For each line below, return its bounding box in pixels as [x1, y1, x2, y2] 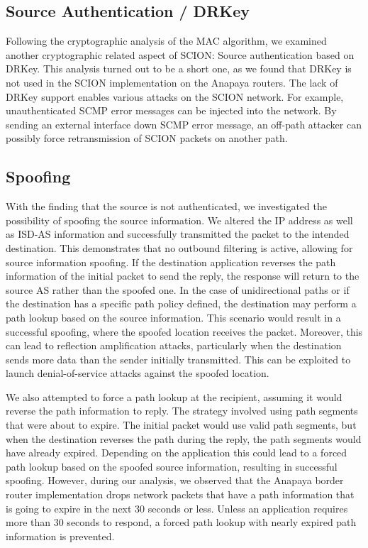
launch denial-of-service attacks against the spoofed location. [6, 366, 269, 380]
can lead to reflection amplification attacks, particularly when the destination [6, 338, 342, 353]
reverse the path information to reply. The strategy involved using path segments [6, 403, 358, 418]
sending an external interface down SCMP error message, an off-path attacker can [6, 116, 362, 131]
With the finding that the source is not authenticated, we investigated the [6, 199, 327, 214]
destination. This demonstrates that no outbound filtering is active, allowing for [6, 240, 353, 255]
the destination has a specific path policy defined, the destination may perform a [6, 296, 357, 311]
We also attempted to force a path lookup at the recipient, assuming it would [6, 389, 342, 404]
